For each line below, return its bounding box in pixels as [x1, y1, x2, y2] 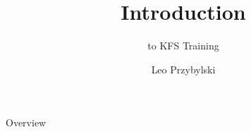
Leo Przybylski [151, 61, 216, 76]
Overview [6, 115, 47, 130]
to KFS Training [147, 38, 219, 53]
